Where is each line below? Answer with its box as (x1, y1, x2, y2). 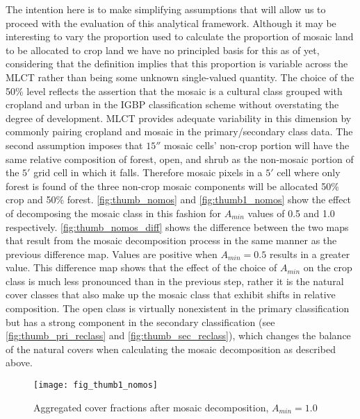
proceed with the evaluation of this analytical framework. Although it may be (6, 15, 336, 30)
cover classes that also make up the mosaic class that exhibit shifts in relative (6, 287, 336, 302)
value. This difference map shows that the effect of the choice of (6, 260, 277, 275)
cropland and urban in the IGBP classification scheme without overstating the (6, 97, 339, 112)
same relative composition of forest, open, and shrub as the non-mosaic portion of (6, 151, 354, 166)
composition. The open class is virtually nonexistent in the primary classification (6, 301, 350, 316)
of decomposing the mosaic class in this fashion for (6, 205, 222, 220)
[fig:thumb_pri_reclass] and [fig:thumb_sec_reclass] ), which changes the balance (6, 328, 351, 343)
